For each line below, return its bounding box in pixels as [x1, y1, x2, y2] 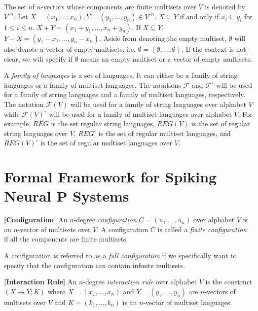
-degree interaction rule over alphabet [83, 276, 197, 287]
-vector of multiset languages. [143, 297, 232, 307]
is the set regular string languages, [51, 118, 155, 129]
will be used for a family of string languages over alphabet [70, 99, 246, 109]
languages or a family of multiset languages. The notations [4, 79, 181, 90]
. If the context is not [181, 43, 246, 54]
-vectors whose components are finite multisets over [40, 1, 196, 11]
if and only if [180, 11, 219, 21]
